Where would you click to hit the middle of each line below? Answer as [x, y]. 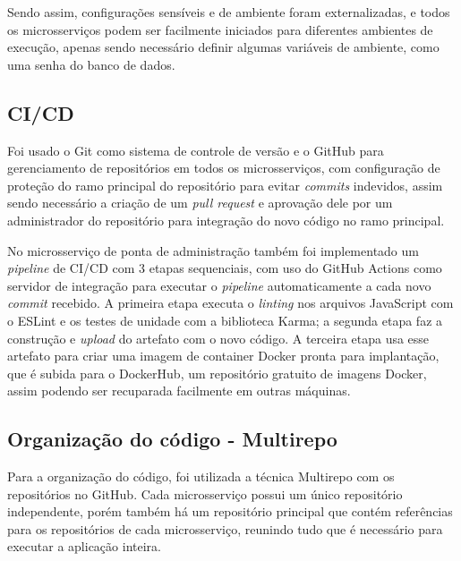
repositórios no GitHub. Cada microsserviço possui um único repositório [205, 493]
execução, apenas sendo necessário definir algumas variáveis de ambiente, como [223, 47]
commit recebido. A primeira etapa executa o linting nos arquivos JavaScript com [230, 303]
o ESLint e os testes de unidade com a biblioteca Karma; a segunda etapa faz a [225, 320]
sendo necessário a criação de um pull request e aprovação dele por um [200, 203]
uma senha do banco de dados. [91, 64]
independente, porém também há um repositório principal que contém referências [230, 511]
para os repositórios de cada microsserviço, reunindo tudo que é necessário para [225, 528]
